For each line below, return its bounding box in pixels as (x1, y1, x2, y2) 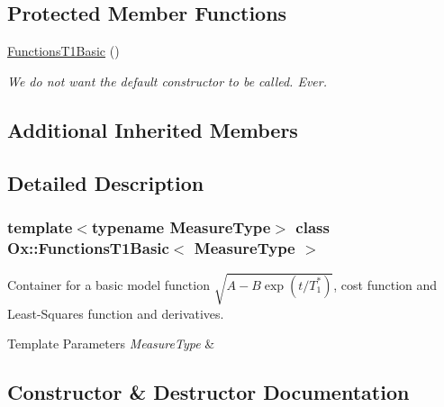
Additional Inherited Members (7, 115, 298, 143)
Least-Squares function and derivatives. (7, 303, 224, 322)
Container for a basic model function (7, 275, 210, 294)
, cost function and (333, 275, 438, 294)
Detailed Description (7, 168, 204, 196)
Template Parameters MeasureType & (7, 334, 215, 353)
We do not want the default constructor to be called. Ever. (7, 71, 327, 90)
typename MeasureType (91, 215, 271, 238)
